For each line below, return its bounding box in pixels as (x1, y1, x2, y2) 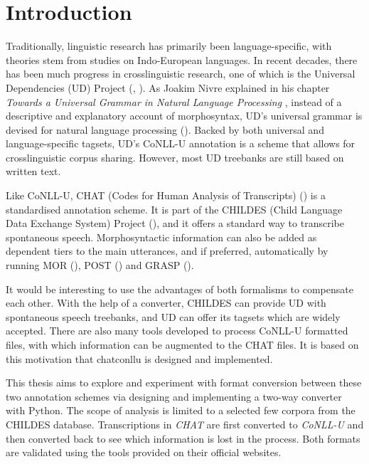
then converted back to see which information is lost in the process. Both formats (6, 431, 360, 445)
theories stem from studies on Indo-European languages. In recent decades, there (6, 52, 358, 67)
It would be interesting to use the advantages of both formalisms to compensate (6, 281, 353, 296)
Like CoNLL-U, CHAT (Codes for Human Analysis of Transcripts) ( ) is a (6, 188, 326, 203)
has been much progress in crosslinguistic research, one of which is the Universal (6, 66, 355, 81)
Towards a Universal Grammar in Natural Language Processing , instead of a (6, 94, 342, 109)
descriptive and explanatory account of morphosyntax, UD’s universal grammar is (6, 108, 363, 123)
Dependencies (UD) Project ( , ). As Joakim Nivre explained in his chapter (6, 80, 330, 95)
